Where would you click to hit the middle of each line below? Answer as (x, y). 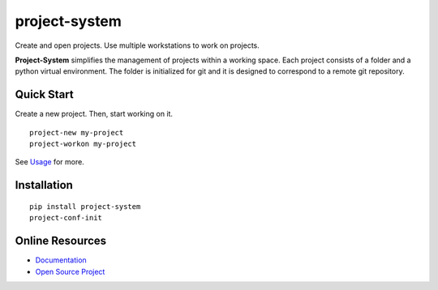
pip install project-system (85, 206)
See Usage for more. (49, 162)
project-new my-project (77, 132)
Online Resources (61, 241)
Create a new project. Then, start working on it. (94, 114)
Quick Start (44, 94)
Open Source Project (70, 271)
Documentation (61, 260)
